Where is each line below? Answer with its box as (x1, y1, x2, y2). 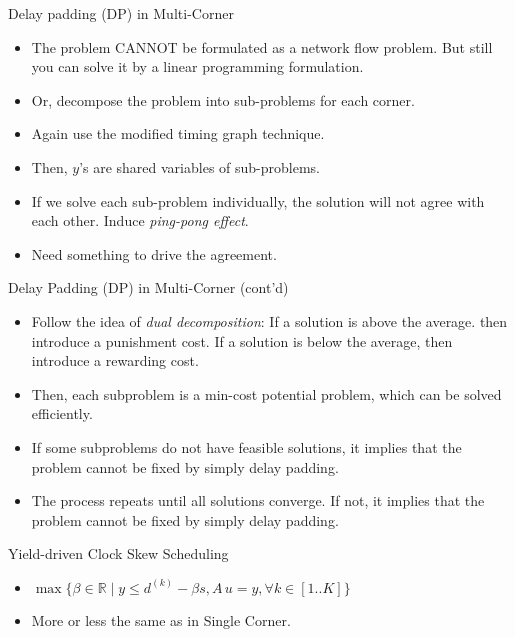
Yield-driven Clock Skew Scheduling (8, 543, 229, 564)
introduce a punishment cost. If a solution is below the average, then (31, 330, 453, 351)
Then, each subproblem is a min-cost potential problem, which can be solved (31, 383, 502, 404)
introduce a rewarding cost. (31, 350, 199, 371)
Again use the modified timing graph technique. (31, 123, 325, 144)
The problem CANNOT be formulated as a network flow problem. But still (31, 36, 493, 57)
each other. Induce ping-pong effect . (31, 210, 249, 231)
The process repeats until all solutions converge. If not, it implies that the (31, 490, 485, 511)
